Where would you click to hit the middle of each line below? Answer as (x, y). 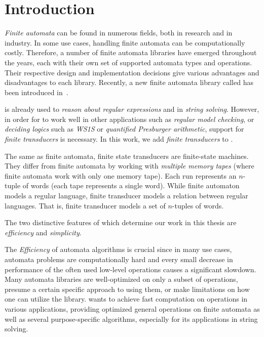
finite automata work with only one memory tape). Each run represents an (121, 175)
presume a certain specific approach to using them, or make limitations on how (127, 289)
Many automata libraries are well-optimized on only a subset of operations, (121, 279)
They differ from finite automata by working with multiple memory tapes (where (129, 166)
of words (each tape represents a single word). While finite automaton (131, 185)
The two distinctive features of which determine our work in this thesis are (121, 222)
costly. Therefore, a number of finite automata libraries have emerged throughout (131, 52)
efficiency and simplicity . (43, 232)
